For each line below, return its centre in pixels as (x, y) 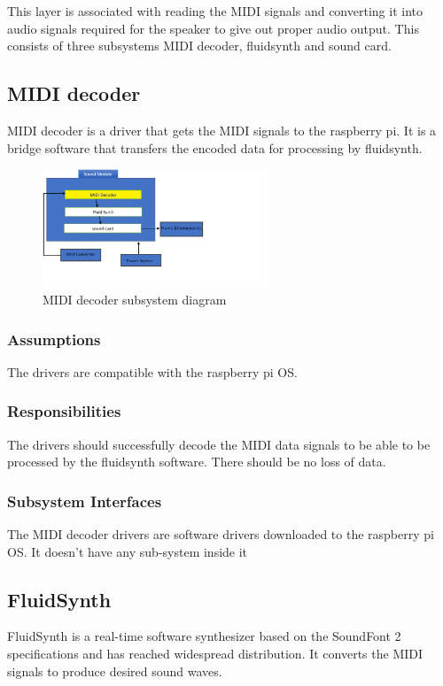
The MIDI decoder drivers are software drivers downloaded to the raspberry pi (221, 534)
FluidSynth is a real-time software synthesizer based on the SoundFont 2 (204, 636)
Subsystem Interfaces (85, 501)
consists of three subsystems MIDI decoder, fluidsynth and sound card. (199, 46)
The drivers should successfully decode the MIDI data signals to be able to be (219, 444)
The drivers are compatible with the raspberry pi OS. (152, 371)
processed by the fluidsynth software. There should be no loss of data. (197, 462)
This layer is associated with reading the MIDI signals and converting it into (215, 11)
